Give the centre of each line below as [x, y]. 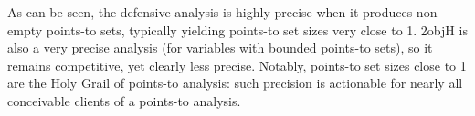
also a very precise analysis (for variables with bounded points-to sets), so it [220, 48]
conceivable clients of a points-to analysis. [124, 100]
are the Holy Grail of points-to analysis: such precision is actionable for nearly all [235, 83]
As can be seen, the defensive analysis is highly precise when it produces [210, 12]
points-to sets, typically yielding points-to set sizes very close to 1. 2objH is [257, 29]
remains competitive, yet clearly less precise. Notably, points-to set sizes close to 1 [237, 65]
